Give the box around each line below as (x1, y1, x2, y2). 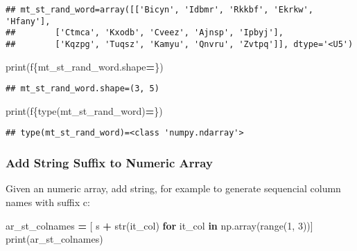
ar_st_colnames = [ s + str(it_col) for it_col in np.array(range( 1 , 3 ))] (6, 218, 313, 232)
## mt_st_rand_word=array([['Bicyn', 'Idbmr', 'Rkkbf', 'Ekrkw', (6, 5, 313, 15)
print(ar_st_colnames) (6, 232, 103, 246)
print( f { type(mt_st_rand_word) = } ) (6, 103, 163, 118)
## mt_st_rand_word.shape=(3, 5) (6, 84, 159, 94)
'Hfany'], (6, 16, 51, 26)
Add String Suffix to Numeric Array (6, 154, 213, 171)
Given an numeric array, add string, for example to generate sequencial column (6, 181, 341, 196)
